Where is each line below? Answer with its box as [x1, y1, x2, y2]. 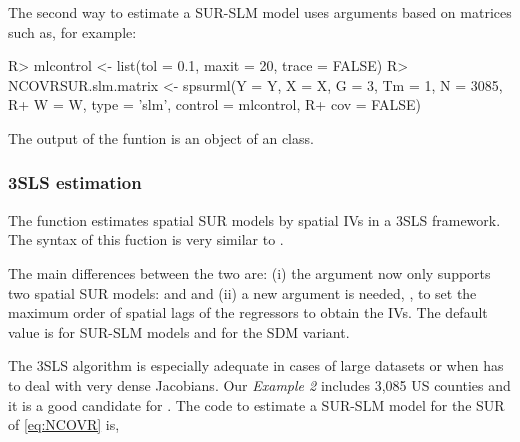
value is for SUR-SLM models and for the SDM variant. [8, 321, 350, 342]
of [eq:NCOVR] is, [8, 414, 120, 435]
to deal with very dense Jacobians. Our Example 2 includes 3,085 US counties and [8, 374, 511, 395]
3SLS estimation [8, 170, 142, 195]
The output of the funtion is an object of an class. [8, 127, 314, 148]
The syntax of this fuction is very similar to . [8, 229, 284, 250]
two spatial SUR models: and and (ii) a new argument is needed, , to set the [8, 282, 477, 303]
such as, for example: [8, 21, 137, 42]
